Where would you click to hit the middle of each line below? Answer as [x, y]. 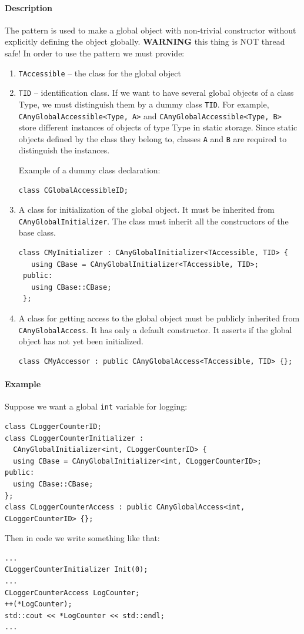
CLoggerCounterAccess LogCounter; [72, 593]
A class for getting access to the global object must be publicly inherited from [159, 318]
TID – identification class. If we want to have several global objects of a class [156, 93]
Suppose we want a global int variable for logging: [96, 406]
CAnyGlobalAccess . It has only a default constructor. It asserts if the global [155, 329]
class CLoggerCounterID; [53, 426]
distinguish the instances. [64, 150]
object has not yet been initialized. [81, 341]
